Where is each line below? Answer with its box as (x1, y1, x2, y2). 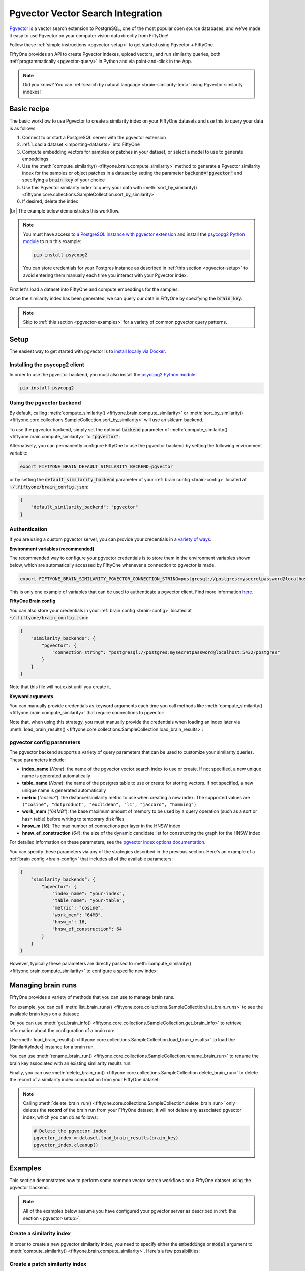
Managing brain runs (9, 981, 77, 990)
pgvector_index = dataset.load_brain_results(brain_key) (34, 1135, 179, 1141)
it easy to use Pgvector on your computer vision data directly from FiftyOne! (9, 32, 169, 38)
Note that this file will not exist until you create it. (9, 684, 111, 690)
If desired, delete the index (22, 198, 78, 204)
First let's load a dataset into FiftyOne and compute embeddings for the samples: (9, 286, 179, 292)
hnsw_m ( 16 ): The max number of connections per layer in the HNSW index (22, 823, 180, 829)
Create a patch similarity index (9, 1260, 87, 1267)
